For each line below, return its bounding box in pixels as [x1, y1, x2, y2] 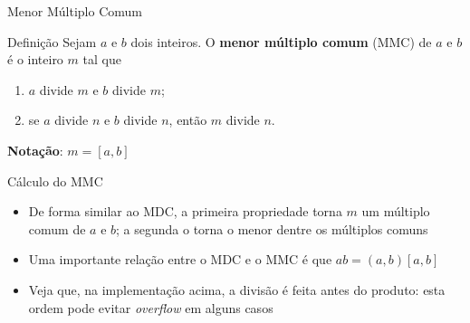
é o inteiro [7, 50, 63, 69]
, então [168, 110, 207, 129]
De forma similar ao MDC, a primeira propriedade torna [28, 202, 342, 221]
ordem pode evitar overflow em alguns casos [28, 298, 273, 317]
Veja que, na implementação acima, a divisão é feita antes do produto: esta [28, 280, 446, 299]
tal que [82, 50, 121, 69]
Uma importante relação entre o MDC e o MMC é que [28, 250, 332, 269]
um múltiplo [361, 202, 430, 221]
